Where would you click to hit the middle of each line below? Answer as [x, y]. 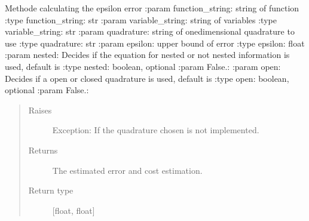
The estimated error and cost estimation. [127, 170]
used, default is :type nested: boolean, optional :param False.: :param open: [143, 66]
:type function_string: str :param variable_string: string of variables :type [141, 19]
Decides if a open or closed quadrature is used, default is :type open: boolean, [147, 78]
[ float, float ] [74, 210]
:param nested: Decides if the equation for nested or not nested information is [147, 55]
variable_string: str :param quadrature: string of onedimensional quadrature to [150, 31]
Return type [51, 190]
